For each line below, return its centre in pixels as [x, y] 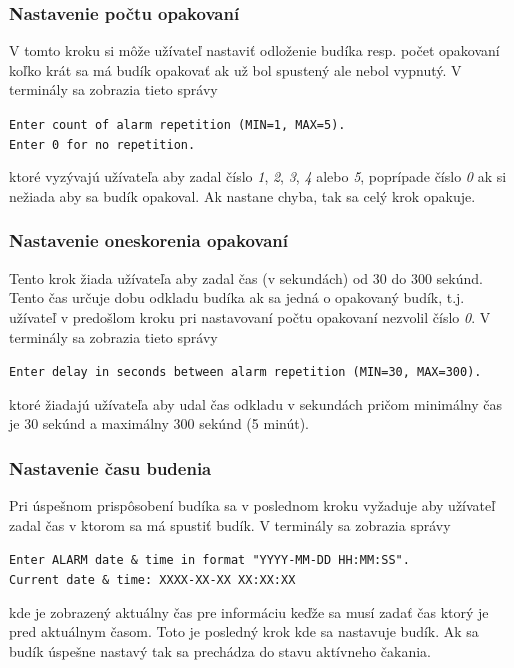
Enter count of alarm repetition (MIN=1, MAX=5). [177, 125]
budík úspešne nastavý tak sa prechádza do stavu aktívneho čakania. [220, 650]
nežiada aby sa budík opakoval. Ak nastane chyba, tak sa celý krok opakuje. [242, 195]
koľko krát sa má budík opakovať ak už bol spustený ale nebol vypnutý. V [235, 69]
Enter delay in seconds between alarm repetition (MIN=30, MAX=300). [245, 372]
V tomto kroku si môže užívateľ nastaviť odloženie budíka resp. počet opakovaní [254, 50]
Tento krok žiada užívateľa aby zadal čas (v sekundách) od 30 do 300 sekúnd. [246, 277]
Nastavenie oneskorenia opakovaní [148, 240]
